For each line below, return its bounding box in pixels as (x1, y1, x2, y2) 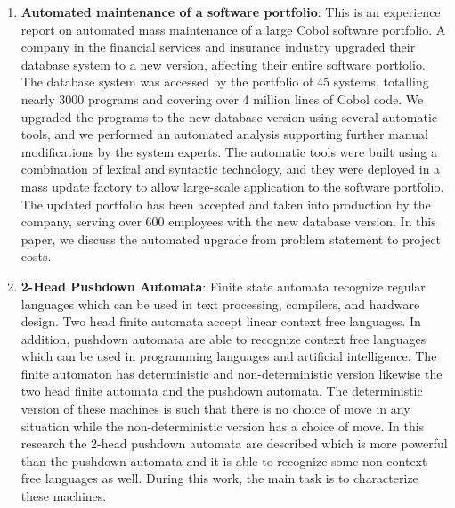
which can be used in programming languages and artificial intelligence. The (20, 347, 437, 365)
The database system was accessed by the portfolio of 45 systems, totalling (20, 72, 429, 91)
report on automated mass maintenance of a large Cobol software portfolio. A (20, 20, 446, 38)
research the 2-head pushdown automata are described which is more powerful (20, 434, 448, 453)
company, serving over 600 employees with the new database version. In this (20, 212, 436, 231)
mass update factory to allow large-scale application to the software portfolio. (20, 176, 444, 195)
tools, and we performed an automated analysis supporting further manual (20, 125, 428, 143)
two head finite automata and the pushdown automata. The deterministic (20, 381, 423, 400)
